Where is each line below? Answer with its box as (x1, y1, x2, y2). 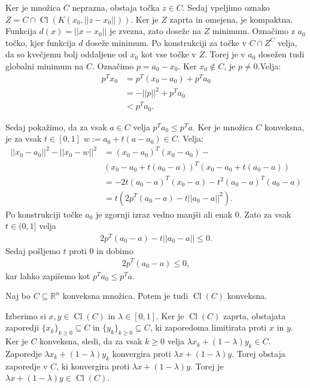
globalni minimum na (5, 59, 84, 72)
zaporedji (5, 321, 39, 334)
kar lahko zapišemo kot (5, 269, 90, 282)
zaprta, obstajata (223, 309, 286, 322)
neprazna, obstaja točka (72, 1, 160, 13)
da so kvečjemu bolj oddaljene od (5, 48, 127, 60)
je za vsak (5, 132, 42, 145)
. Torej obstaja (232, 347, 285, 359)
